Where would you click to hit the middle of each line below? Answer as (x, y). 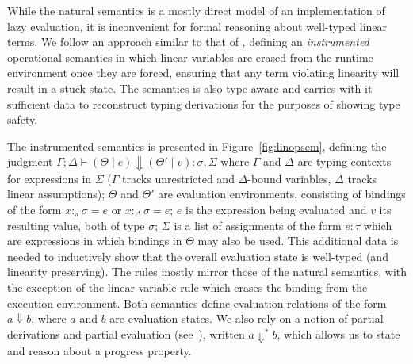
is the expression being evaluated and (276, 210)
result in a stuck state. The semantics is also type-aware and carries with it (190, 88)
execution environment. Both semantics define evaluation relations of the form (197, 303)
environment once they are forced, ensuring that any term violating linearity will (203, 73)
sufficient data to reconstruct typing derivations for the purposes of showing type (204, 103)
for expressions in (50, 178)
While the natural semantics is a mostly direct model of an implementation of (196, 10)
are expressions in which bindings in (95, 241)
